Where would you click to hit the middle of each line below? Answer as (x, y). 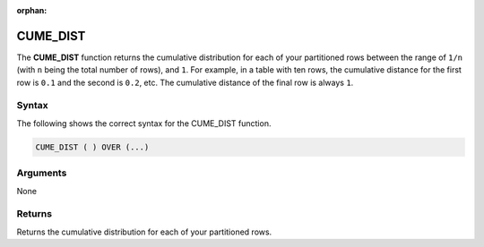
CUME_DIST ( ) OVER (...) (92, 147)
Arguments (42, 173)
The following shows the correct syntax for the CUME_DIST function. (144, 123)
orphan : (32, 10)
